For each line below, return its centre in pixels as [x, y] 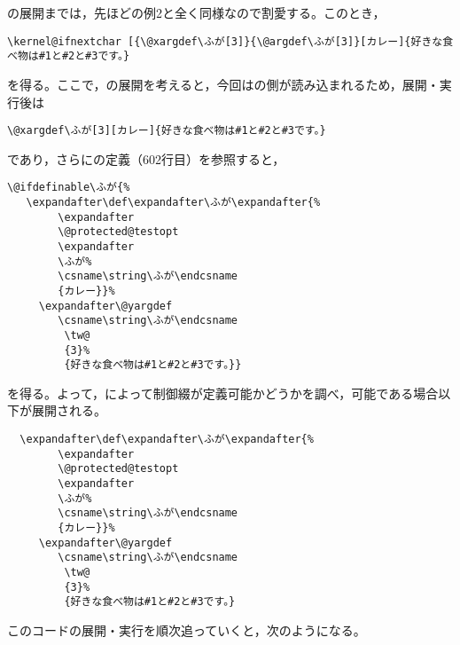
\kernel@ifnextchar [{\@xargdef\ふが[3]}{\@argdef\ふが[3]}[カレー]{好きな [225, 41]
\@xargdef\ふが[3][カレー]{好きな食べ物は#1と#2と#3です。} [167, 131]
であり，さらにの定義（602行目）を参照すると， [146, 158]
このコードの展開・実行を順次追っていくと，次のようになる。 [187, 629]
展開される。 [69, 410]
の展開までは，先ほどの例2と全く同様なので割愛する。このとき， [196, 12]
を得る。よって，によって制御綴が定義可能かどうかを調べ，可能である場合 [223, 393]
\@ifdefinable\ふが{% [69, 188]
